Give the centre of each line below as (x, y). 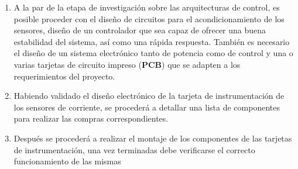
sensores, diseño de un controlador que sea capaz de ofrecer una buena (140, 30)
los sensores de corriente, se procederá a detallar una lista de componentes (147, 107)
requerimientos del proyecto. (64, 76)
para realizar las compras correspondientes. (91, 118)
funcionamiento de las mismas (67, 161)
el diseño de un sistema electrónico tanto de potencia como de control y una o (153, 53)
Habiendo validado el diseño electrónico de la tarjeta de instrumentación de (149, 96)
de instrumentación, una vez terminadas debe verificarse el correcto (134, 149)
